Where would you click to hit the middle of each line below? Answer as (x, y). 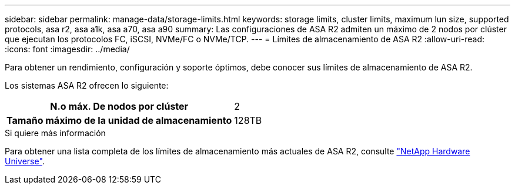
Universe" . (25, 161)
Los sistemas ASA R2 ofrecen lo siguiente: (87, 85)
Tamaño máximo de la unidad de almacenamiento (119, 120)
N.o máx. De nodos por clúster (119, 106)
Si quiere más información (55, 133)
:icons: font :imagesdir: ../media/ (67, 49)
